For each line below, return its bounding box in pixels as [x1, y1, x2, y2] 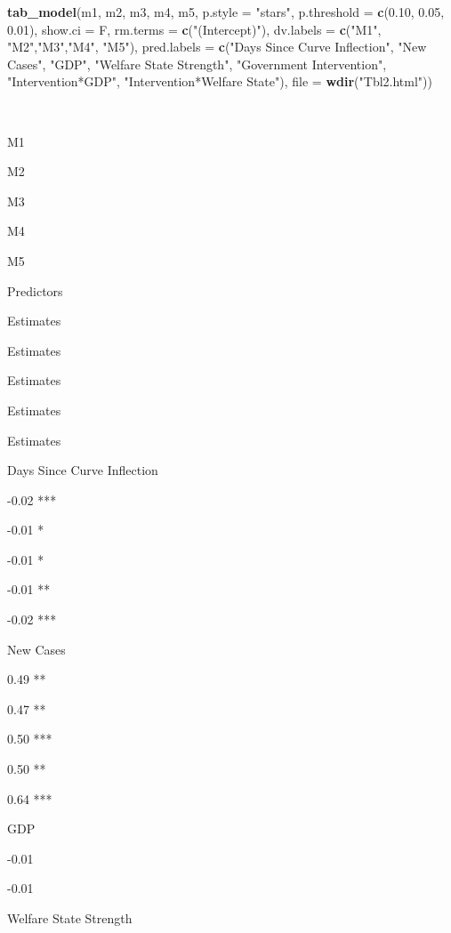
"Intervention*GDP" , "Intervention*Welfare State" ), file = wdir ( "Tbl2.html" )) [7, 72, 432, 91]
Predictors [7, 281, 63, 300]
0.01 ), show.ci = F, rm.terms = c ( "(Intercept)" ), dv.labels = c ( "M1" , [7, 20, 382, 38]
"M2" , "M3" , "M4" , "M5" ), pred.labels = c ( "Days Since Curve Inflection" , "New [7, 37, 427, 56]
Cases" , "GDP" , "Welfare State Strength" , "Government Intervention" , [7, 54, 387, 73]
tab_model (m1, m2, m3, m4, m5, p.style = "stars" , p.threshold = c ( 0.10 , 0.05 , [7, 3, 445, 20]
